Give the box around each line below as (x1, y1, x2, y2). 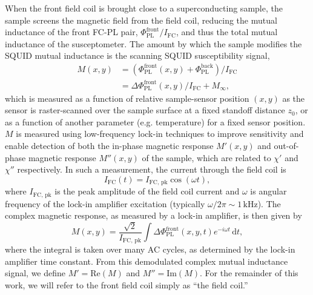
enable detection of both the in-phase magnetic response (5, 139, 214, 151)
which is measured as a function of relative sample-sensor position (5, 91, 249, 104)
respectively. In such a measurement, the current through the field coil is (17, 163, 286, 176)
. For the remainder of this (200, 267, 298, 279)
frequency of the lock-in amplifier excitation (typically (5, 197, 205, 210)
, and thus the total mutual (176, 25, 278, 38)
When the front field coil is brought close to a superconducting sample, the (5, 2, 283, 14)
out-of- (274, 139, 299, 151)
